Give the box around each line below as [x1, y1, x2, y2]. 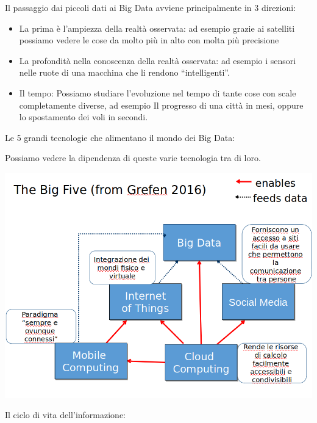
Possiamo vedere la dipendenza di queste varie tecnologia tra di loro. [5, 151, 261, 164]
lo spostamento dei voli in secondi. [19, 110, 148, 123]
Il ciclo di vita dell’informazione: [5, 408, 126, 421]
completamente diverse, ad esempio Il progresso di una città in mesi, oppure [19, 98, 304, 111]
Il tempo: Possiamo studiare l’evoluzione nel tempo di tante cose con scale [19, 86, 296, 99]
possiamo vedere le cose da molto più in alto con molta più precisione [19, 34, 279, 46]
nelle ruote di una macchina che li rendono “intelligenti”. [19, 66, 230, 79]
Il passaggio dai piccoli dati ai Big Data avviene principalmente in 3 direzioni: [5, 1, 296, 13]
